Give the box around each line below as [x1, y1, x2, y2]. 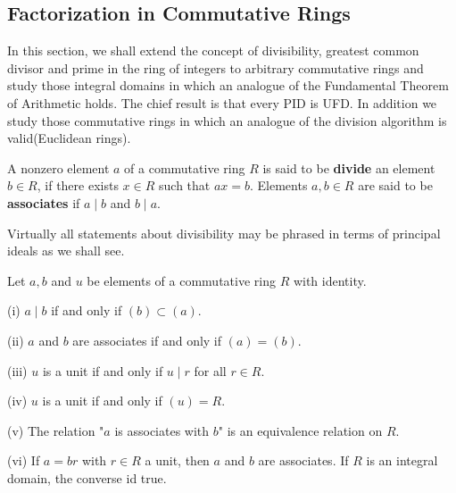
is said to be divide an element [262, 158, 435, 177]
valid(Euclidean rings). [7, 129, 131, 147]
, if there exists [37, 176, 119, 195]
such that [159, 176, 211, 195]
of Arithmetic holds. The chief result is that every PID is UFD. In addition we [7, 93, 437, 112]
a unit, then [145, 451, 210, 470]
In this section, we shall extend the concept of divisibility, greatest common [7, 41, 419, 60]
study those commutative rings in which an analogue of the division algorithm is [7, 111, 447, 130]
